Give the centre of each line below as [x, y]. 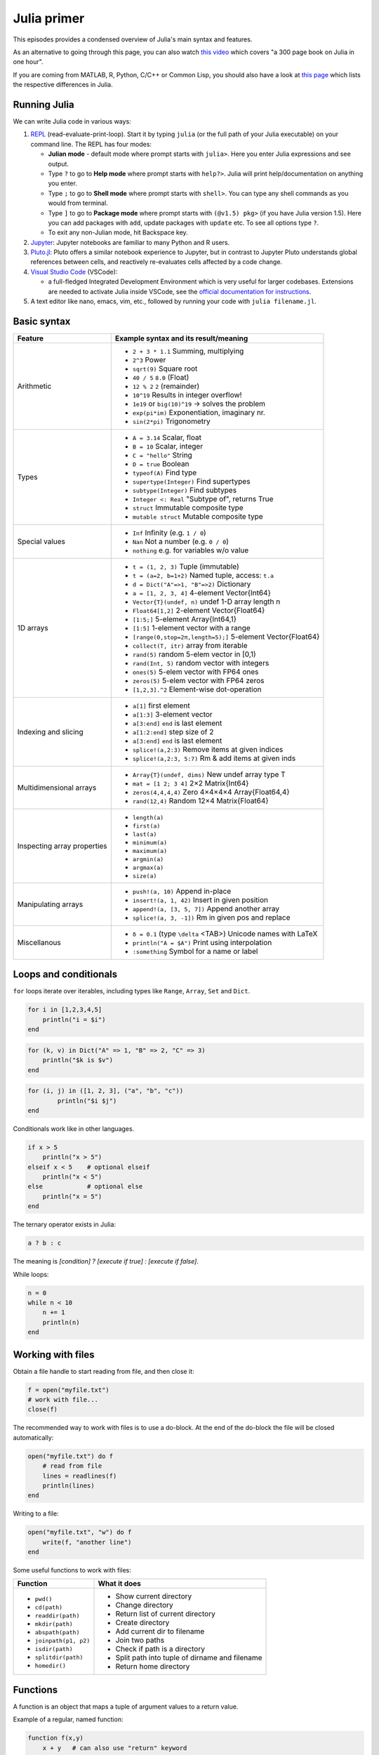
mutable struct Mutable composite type [198, 516]
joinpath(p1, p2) [62, 1640]
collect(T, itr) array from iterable [190, 645]
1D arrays [33, 628]
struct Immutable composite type [188, 508]
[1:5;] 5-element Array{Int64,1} [185, 619]
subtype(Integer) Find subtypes [185, 490]
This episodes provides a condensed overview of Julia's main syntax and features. [133, 39]
